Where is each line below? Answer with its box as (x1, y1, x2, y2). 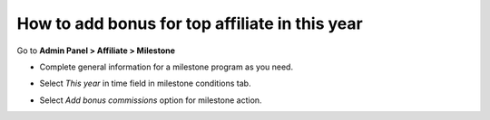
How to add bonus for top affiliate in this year (16, 14, 363, 33)
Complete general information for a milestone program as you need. (39, 61, 294, 72)
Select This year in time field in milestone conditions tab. (39, 78, 251, 89)
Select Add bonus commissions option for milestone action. (39, 95, 262, 106)
